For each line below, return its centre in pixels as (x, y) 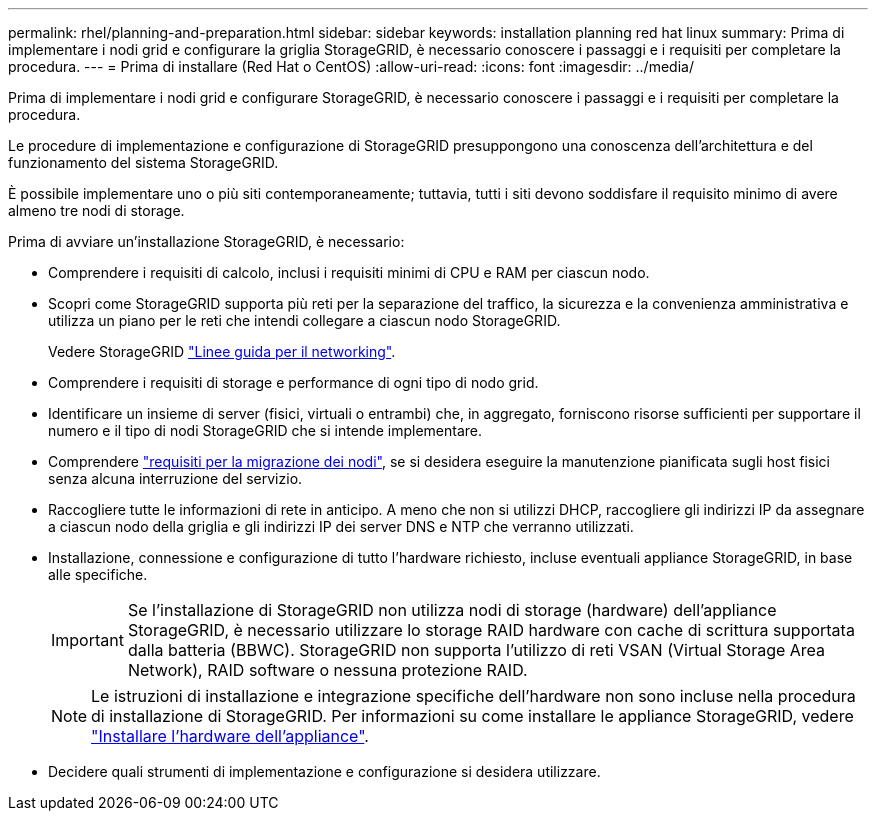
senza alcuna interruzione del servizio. (175, 478)
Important (87, 640)
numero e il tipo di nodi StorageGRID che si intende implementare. (265, 430)
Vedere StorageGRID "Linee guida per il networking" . (222, 351)
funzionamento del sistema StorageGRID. (143, 162)
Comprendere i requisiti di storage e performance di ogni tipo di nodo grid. (293, 382)
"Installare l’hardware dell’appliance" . (230, 736)
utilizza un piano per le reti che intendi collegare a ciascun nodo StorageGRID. (304, 320)
